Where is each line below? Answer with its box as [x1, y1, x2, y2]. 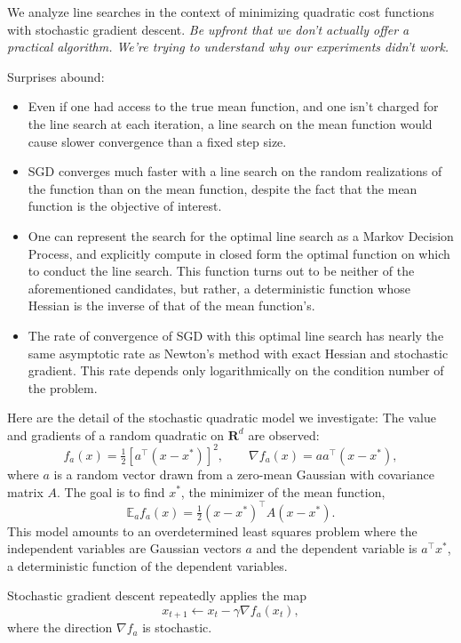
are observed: [248, 425, 320, 444]
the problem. [28, 378, 98, 397]
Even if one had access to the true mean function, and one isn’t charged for [28, 97, 439, 116]
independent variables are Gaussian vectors [7, 539, 242, 558]
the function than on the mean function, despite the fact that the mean [28, 179, 417, 197]
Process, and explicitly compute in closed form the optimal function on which [28, 244, 450, 262]
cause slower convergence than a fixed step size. [28, 132, 287, 150]
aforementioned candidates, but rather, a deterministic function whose [28, 278, 410, 297]
